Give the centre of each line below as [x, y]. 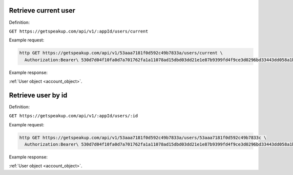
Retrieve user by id [38, 95]
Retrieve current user [42, 10]
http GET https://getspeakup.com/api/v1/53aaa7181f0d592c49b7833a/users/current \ [121, 53]
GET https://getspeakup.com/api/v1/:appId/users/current [79, 31]
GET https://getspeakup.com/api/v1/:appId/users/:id [73, 116]
